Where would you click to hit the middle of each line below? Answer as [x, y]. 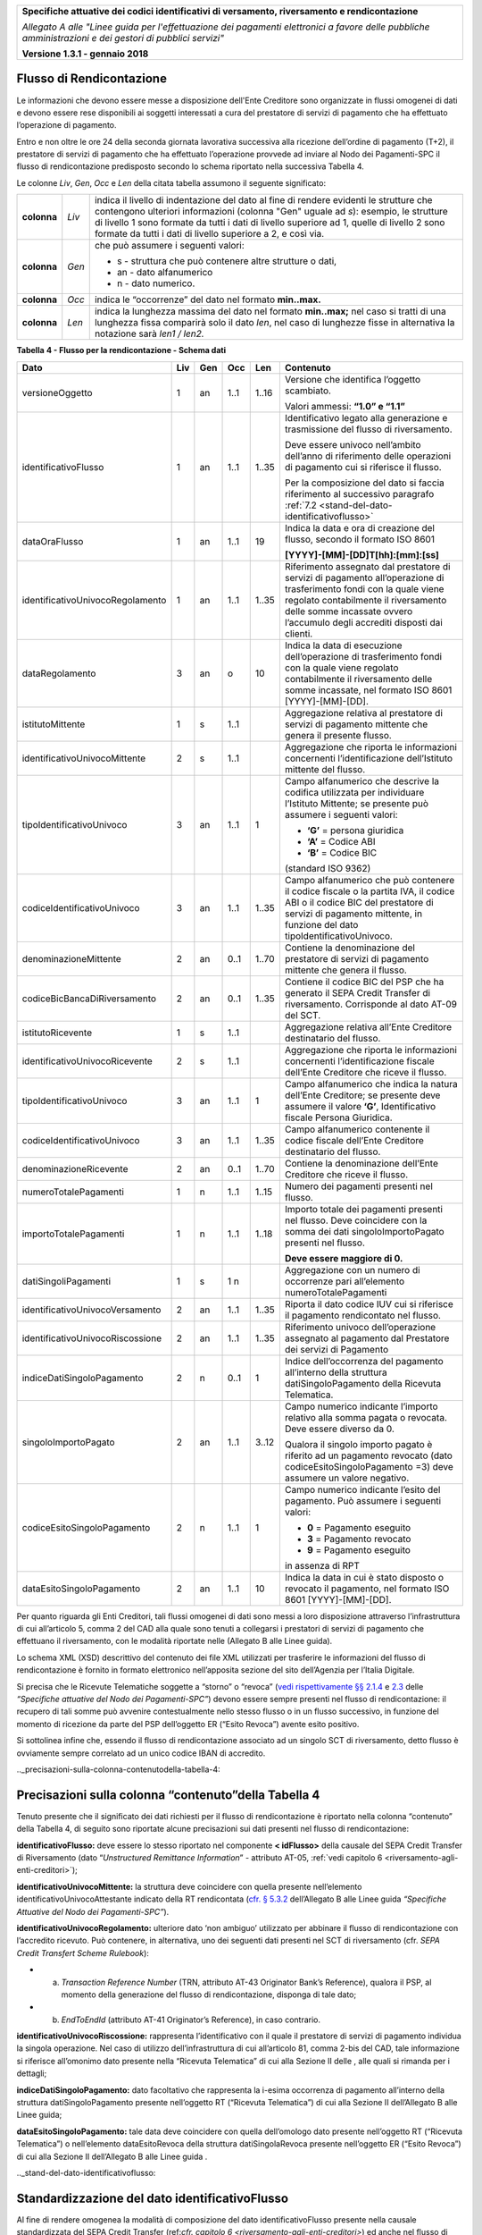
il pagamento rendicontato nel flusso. [363, 1315]
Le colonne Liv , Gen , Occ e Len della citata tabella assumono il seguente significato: [171, 182]
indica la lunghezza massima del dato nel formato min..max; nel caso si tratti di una [270, 311]
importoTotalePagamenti [73, 1234]
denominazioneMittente [72, 958]
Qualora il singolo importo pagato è [358, 1444]
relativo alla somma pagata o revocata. [366, 1417]
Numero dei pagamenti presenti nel [358, 1186]
